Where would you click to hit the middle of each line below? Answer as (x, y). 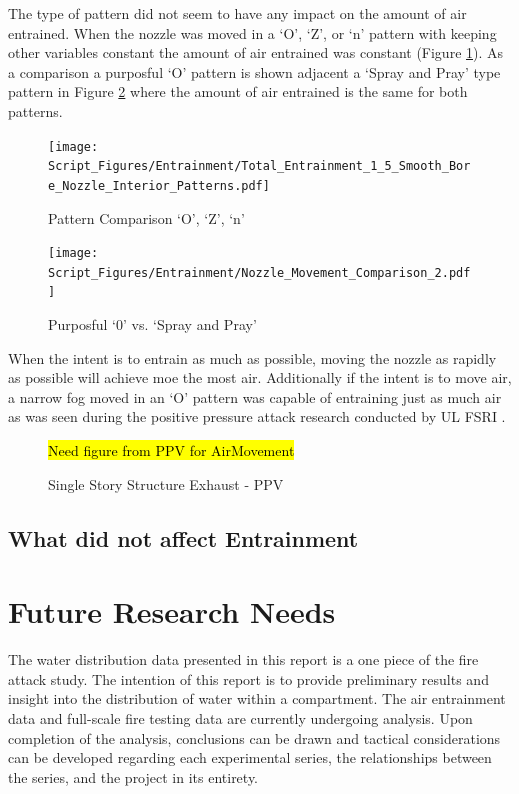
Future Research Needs (172, 611)
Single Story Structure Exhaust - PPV (166, 483)
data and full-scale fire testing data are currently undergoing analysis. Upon (240, 717)
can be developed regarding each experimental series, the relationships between (250, 757)
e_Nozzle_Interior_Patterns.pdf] (159, 185)
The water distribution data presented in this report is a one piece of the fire (243, 659)
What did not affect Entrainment (183, 537)
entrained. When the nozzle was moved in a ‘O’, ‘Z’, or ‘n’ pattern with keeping (252, 32)
